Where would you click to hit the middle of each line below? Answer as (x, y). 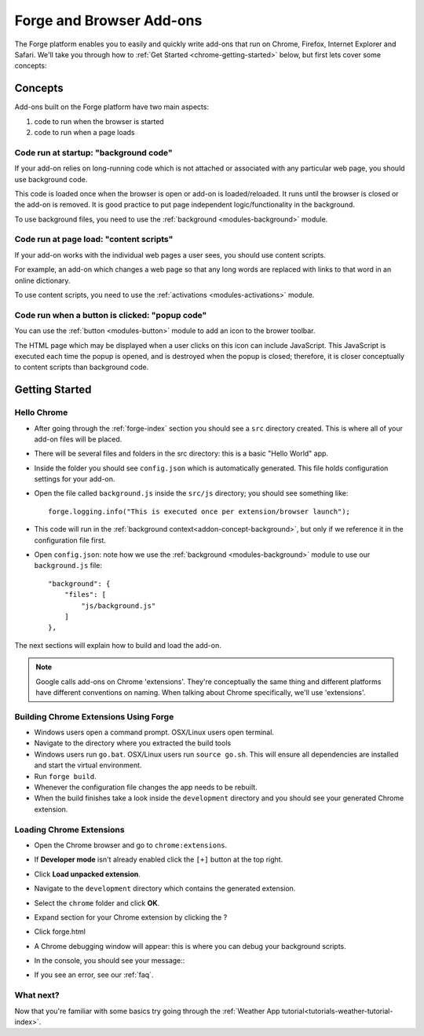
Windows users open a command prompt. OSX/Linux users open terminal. (154, 732)
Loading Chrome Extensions (69, 829)
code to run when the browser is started (99, 121)
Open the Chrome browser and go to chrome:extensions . (131, 845)
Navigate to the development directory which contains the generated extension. (165, 888)
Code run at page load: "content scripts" (94, 240)
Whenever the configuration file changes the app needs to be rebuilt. (146, 787)
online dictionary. (42, 280)
